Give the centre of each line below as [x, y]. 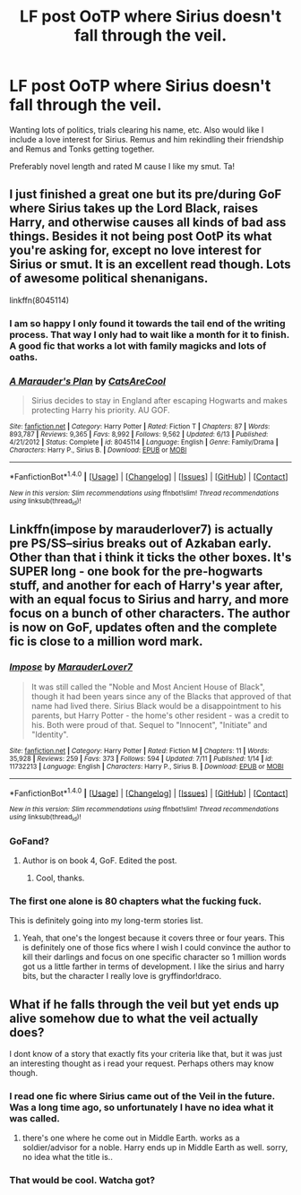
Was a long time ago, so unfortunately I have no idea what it [142, 1107]
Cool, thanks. [60, 878]
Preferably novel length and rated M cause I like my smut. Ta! [122, 166]
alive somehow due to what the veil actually [134, 1018]
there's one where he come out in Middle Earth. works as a [131, 1138]
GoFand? [29, 841]
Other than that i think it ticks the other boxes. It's [150, 558]
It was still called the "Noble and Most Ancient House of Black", [148, 687]
